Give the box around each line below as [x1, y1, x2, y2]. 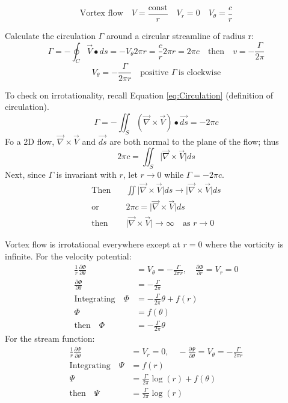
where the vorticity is [205, 238, 284, 250]
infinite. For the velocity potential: [5, 250, 132, 262]
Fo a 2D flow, [5, 135, 55, 147]
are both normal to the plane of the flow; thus [109, 135, 279, 147]
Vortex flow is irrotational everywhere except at [5, 238, 180, 250]
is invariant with [56, 168, 117, 181]
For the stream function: [5, 332, 95, 345]
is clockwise [178, 68, 221, 77]
